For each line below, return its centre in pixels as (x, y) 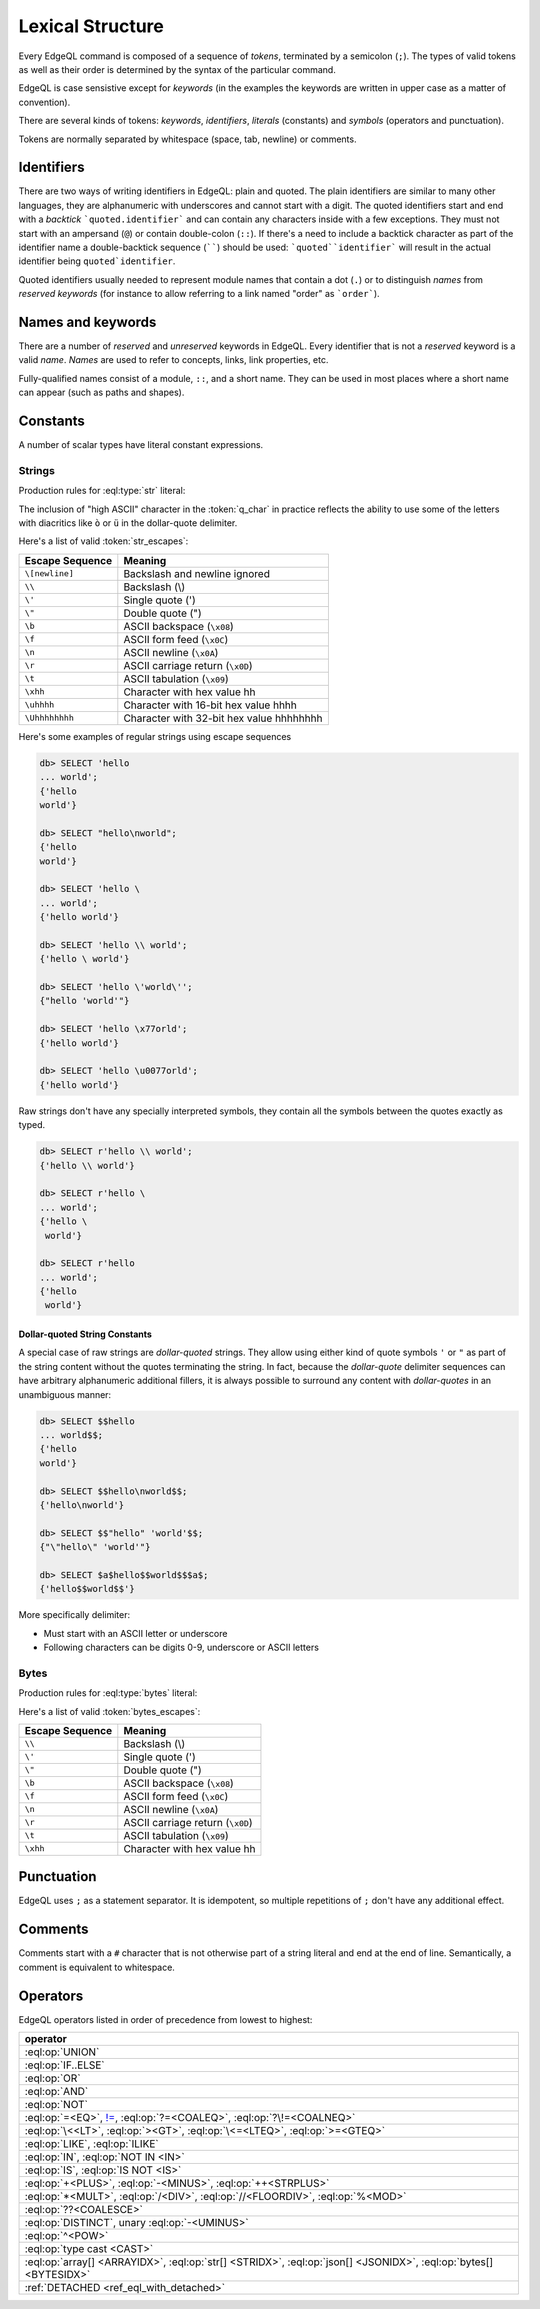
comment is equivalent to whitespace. (96, 1967)
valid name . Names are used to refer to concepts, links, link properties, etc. (173, 360)
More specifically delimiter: (74, 1615)
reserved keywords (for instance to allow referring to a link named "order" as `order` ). (199, 294)
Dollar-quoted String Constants (85, 1334)
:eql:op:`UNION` (62, 2052)
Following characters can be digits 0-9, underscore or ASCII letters (181, 1647)
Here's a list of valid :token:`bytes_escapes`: (109, 1711)
